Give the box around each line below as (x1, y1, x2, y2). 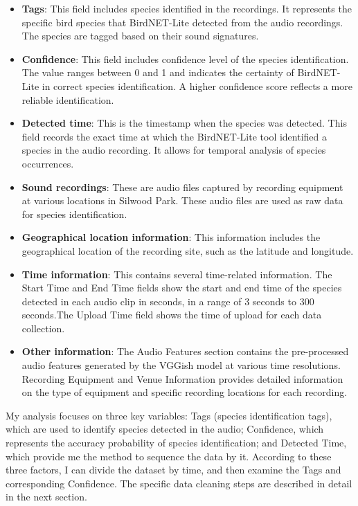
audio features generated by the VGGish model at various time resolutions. (21, 358, 341, 372)
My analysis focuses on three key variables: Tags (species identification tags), (6, 408, 332, 422)
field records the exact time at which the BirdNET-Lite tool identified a (21, 129, 327, 143)
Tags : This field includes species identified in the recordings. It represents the (21, 1, 352, 15)
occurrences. (21, 156, 74, 170)
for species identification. (21, 206, 127, 221)
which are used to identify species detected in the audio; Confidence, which (6, 422, 324, 436)
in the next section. (6, 489, 87, 504)
